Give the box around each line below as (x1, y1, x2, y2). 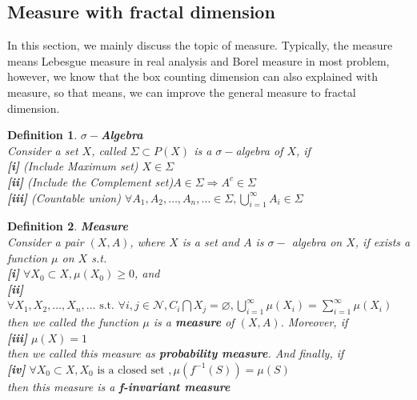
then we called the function (7, 314, 139, 330)
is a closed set (97, 364, 165, 376)
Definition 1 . (7, 126, 78, 143)
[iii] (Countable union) (7, 189, 121, 206)
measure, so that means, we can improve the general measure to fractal (7, 83, 356, 100)
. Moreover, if (280, 314, 348, 330)
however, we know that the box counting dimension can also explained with (7, 68, 378, 85)
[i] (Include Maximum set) (7, 158, 138, 174)
